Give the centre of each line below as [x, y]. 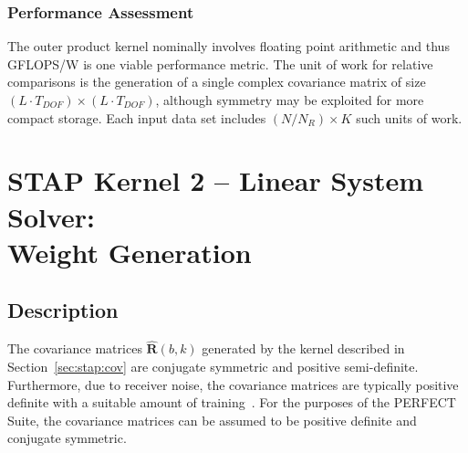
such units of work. [409, 117]
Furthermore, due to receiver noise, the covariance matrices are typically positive [233, 384]
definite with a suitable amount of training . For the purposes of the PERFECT [232, 402]
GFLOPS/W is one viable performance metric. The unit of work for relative [220, 63]
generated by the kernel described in [303, 348]
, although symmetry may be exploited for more [290, 100]
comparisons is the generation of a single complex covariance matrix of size [217, 82]
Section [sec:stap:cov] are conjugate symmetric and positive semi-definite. [213, 366]
